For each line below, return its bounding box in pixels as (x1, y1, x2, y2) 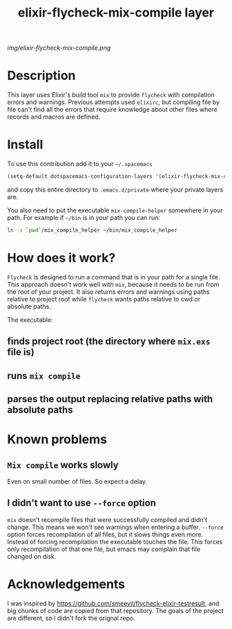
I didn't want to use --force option (7, 497, 157, 509)
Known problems (7, 432, 107, 448)
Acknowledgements (7, 576, 126, 592)
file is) (7, 346, 35, 358)
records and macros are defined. (7, 112, 101, 121)
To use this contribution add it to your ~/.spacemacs (7, 160, 153, 168)
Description (7, 68, 76, 83)
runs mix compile (7, 370, 81, 381)
